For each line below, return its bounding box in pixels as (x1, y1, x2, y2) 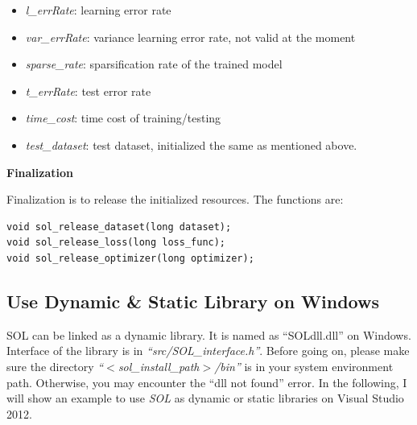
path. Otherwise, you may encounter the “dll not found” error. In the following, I (6, 373, 407, 390)
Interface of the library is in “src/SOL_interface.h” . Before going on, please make (6, 342, 410, 359)
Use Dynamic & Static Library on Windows (6, 288, 379, 313)
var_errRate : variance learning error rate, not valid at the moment (25, 28, 356, 45)
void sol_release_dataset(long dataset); (6, 221, 232, 233)
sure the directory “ (6, 357, 104, 374)
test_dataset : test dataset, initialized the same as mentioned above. (25, 136, 357, 153)
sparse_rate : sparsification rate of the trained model (25, 56, 283, 72)
